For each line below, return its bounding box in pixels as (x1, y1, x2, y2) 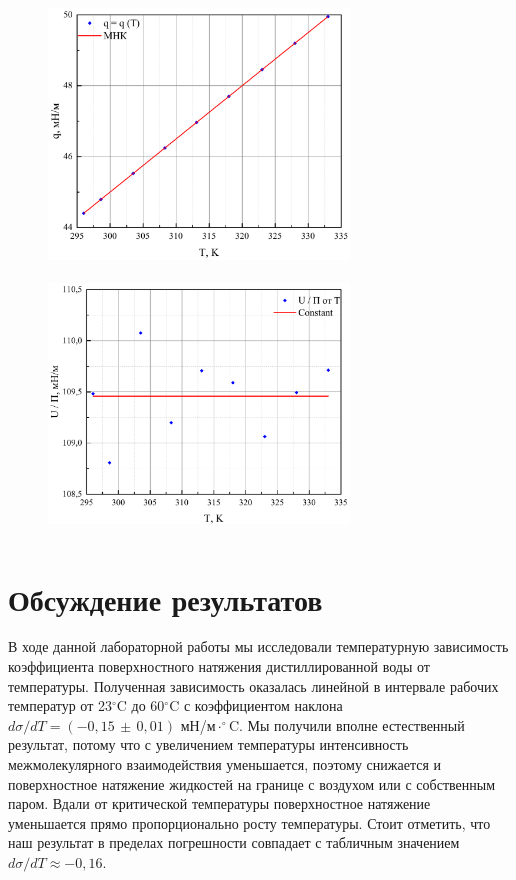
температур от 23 (8, 695, 112, 716)
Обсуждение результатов (8, 578, 323, 619)
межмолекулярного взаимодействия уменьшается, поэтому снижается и (8, 754, 441, 774)
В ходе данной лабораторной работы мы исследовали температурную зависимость (8, 636, 509, 657)
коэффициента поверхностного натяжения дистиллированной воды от (8, 656, 430, 677)
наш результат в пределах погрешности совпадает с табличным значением (8, 832, 460, 853)
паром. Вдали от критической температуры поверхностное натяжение (8, 793, 431, 814)
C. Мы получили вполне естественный (228, 714, 465, 735)
